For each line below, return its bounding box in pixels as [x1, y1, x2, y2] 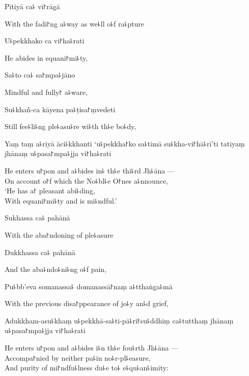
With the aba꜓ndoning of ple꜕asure [5, 229, 114, 240]
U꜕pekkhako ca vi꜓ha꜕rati [5, 35, 85, 46]
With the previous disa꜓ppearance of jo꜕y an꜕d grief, [5, 298, 169, 309]
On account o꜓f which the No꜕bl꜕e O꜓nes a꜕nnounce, [5, 175, 169, 186]
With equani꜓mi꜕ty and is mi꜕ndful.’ [5, 195, 117, 206]
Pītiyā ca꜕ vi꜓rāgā [5, 1, 60, 11]
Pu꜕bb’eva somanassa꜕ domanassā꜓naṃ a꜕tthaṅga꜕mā [5, 281, 173, 291]
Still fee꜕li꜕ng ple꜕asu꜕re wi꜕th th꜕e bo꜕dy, [5, 121, 136, 132]
